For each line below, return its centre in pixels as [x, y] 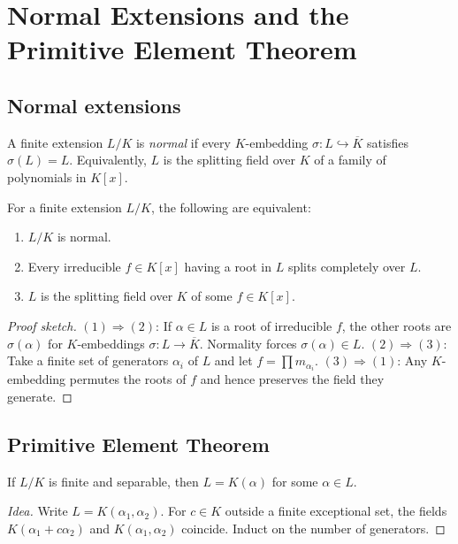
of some [212, 296]
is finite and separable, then [124, 481]
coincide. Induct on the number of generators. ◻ [313, 528]
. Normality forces [248, 343]
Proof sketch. [42, 325]
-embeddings [111, 343]
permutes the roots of [128, 379]
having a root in [228, 266]
